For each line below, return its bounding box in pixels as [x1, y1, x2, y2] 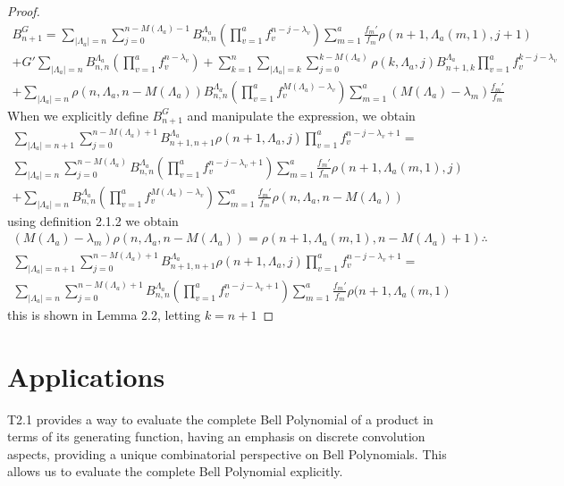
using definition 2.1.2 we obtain [7, 211, 179, 230]
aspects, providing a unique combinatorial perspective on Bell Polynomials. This [7, 444, 447, 463]
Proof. [7, 2, 40, 20]
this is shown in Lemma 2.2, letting [7, 305, 201, 323]
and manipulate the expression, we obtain [187, 105, 416, 124]
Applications [7, 357, 165, 394]
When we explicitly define [7, 105, 148, 124]
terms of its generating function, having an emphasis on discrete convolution [7, 427, 425, 446]
